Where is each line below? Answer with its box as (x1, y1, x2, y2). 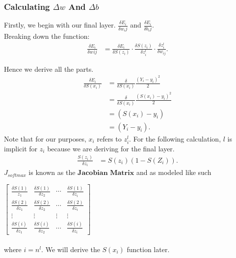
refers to (97, 133, 122, 143)
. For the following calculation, (129, 133, 221, 143)
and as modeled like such (136, 167, 211, 177)
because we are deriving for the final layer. (47, 143, 175, 153)
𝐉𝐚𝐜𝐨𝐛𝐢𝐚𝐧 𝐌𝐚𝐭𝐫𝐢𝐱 (78, 170, 134, 177)
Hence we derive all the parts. (4, 63, 94, 74)
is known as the (28, 167, 76, 177)
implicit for (4, 143, 38, 153)
